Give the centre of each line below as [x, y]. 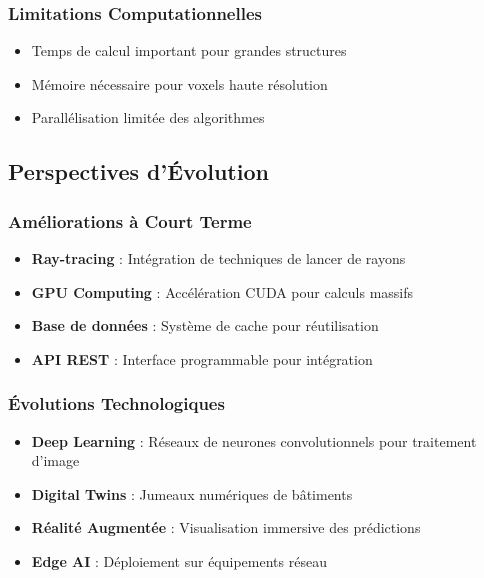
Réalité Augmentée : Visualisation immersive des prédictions [226, 527]
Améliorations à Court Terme [130, 220]
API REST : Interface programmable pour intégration [202, 358]
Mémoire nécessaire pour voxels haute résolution [179, 83]
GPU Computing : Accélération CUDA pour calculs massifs [222, 291]
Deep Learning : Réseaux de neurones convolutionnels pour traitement [254, 440]
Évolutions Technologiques [116, 403]
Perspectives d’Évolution [138, 171]
